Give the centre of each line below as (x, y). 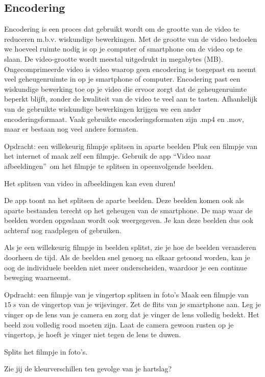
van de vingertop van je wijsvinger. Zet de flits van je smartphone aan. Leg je (140, 304)
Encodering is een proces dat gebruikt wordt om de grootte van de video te (122, 29)
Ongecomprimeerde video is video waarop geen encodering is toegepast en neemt (130, 69)
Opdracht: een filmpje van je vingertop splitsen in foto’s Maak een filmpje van (126, 294)
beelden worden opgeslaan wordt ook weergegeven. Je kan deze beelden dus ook (129, 220)
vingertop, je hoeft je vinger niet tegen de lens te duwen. (93, 334)
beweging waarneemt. (38, 277)
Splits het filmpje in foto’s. (46, 351)
